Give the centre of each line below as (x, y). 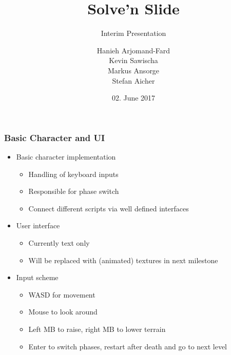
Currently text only (59, 242)
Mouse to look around (63, 312)
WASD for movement (62, 294)
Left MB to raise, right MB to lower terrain (97, 329)
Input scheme (37, 277)
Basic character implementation (66, 156)
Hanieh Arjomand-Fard (133, 50)
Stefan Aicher (133, 80)
